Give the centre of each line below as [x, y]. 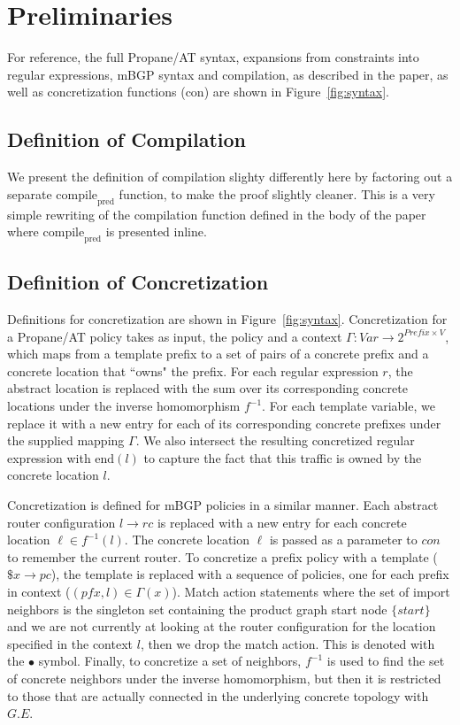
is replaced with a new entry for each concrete [282, 522]
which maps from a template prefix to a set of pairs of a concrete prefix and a [218, 354]
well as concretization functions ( [96, 92]
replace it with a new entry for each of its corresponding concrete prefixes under [224, 423]
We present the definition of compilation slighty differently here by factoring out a [230, 177]
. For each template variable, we [349, 406]
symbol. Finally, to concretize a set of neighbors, [170, 661]
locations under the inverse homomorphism [124, 406]
